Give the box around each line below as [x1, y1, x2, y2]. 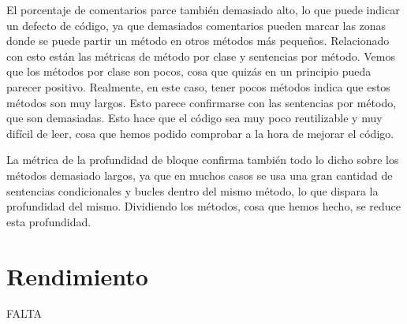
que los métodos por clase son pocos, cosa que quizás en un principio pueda [6, 63, 372, 80]
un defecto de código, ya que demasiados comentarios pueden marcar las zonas [6, 17, 386, 33]
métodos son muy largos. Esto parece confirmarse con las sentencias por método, [6, 94, 397, 110]
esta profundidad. [6, 213, 91, 229]
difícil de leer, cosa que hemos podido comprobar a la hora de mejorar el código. [6, 125, 394, 141]
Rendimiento [6, 259, 148, 292]
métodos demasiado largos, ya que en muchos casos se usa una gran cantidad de [6, 166, 393, 183]
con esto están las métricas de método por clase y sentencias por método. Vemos [6, 47, 395, 64]
